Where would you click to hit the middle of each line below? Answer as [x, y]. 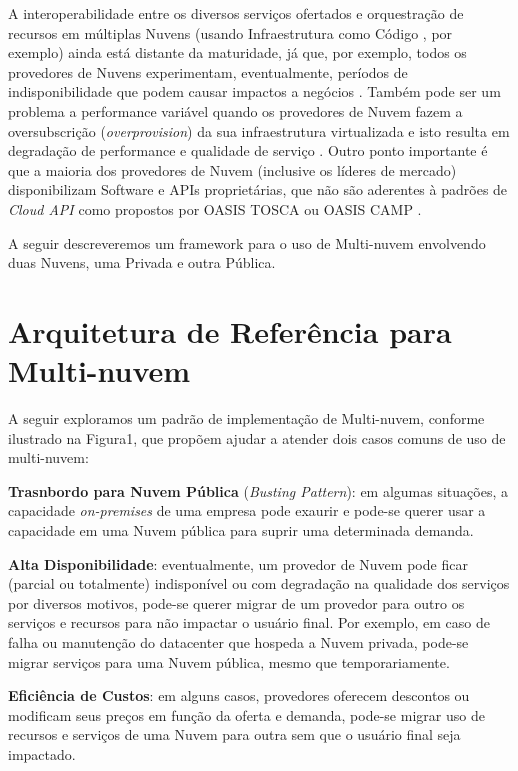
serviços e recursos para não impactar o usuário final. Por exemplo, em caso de [249, 622]
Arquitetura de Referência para [230, 330]
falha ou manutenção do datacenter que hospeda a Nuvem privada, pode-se [238, 641]
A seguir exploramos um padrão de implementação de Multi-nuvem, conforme [246, 418]
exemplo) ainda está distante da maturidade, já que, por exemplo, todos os [237, 52]
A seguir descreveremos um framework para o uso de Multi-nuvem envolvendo [247, 242]
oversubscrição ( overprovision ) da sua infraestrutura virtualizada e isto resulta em [259, 130]
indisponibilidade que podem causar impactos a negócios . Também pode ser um [254, 91]
